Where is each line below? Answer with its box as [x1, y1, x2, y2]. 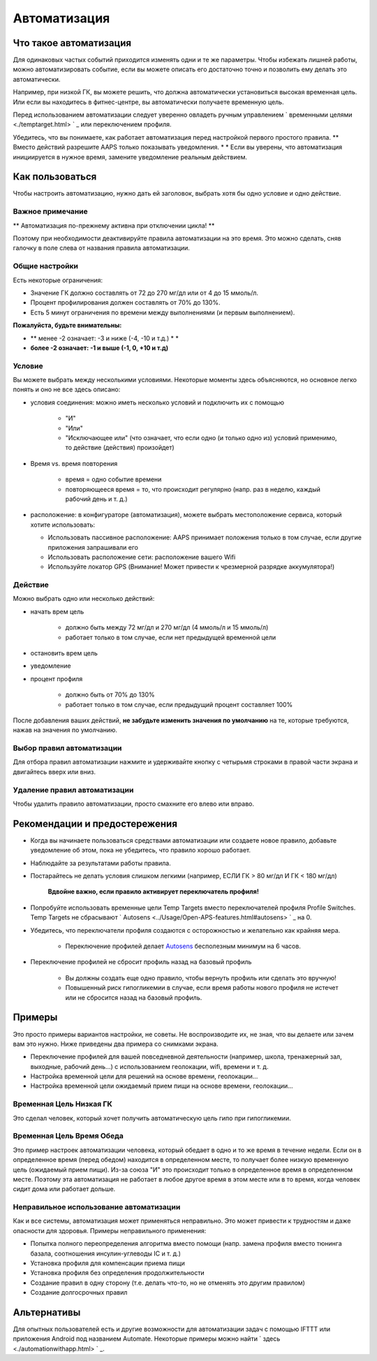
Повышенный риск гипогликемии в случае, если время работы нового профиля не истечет [65, 984, 339, 992]
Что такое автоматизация [13, 37, 132, 49]
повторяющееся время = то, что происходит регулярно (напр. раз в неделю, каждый [65, 485, 320, 493]
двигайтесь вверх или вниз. [13, 767, 96, 776]
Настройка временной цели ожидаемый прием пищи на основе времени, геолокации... [30, 1082, 293, 1090]
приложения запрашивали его [47, 543, 139, 551]
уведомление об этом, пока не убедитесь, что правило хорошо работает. [30, 846, 251, 854]
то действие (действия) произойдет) [65, 444, 175, 452]
